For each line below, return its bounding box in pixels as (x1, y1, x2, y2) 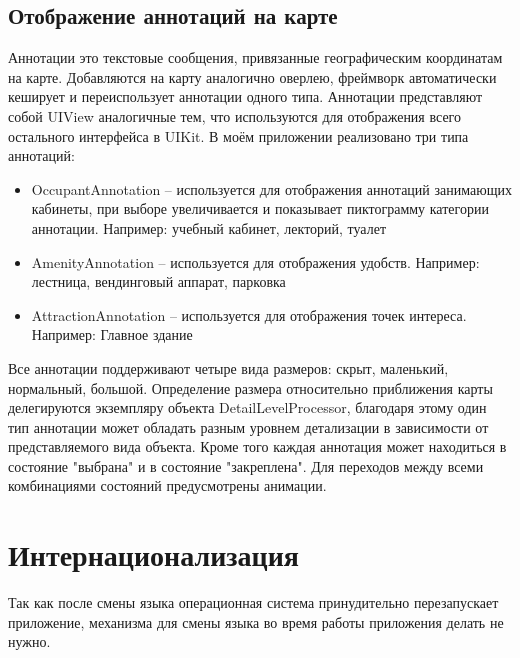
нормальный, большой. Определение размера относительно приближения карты (8, 377, 493, 398)
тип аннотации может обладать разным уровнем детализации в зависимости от (8, 416, 489, 437)
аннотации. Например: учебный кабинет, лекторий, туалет (31, 217, 387, 238)
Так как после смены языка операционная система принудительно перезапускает (8, 592, 499, 613)
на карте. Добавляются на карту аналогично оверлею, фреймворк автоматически (8, 66, 497, 87)
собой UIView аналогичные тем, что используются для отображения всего (8, 105, 461, 126)
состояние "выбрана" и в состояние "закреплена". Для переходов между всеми (8, 455, 484, 476)
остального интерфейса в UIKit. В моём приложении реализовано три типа (8, 125, 469, 146)
